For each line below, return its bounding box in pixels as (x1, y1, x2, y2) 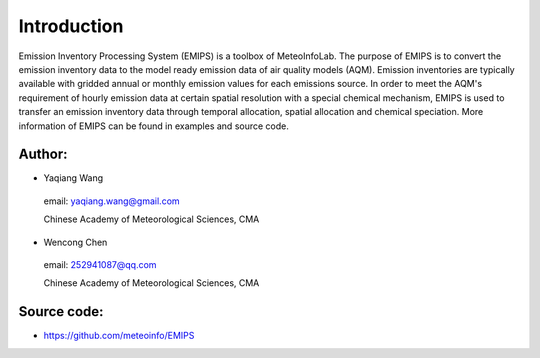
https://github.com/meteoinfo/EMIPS (43, 330, 195, 342)
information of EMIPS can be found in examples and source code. (18, 120, 289, 132)
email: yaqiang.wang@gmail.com (43, 195, 180, 207)
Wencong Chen (43, 236, 108, 248)
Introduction (18, 15, 124, 37)
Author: (18, 146, 69, 163)
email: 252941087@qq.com (43, 258, 157, 270)
